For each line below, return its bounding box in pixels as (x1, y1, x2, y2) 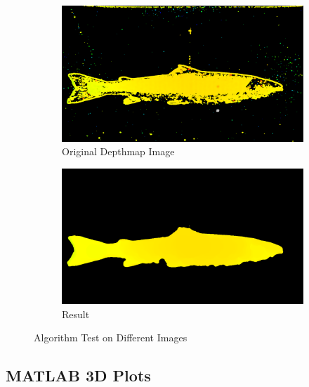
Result (62, 306, 90, 321)
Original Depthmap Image (62, 144, 175, 159)
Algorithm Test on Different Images (34, 330, 188, 345)
